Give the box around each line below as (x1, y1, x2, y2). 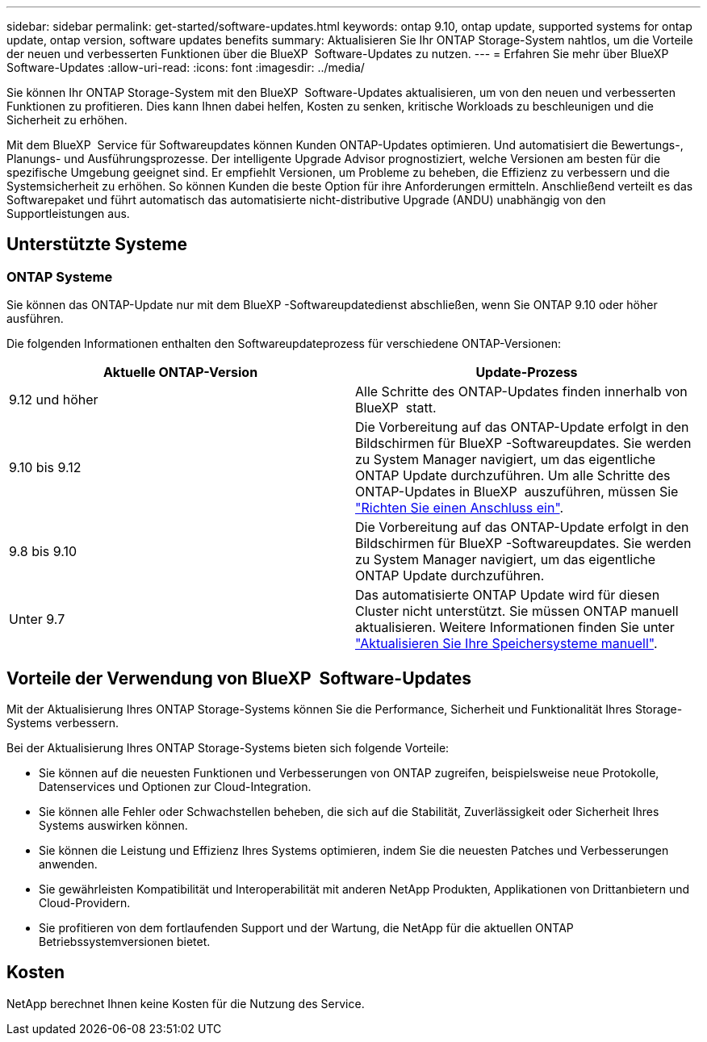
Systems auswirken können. (39, 818, 188, 833)
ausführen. (6, 312, 64, 326)
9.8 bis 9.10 (9, 543, 77, 560)
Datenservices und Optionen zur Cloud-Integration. (39, 780, 312, 794)
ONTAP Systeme (6, 268, 113, 285)
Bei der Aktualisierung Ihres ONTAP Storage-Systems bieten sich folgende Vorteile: (6, 741, 450, 755)
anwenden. (39, 857, 98, 872)
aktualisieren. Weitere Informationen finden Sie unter (355, 619, 675, 636)
